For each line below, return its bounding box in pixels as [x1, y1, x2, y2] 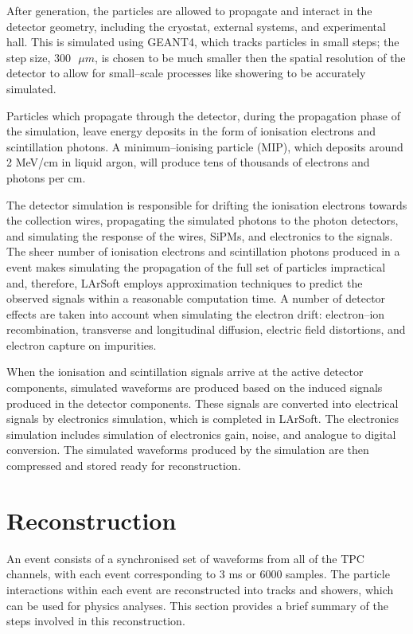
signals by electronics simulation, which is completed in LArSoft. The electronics [6, 410, 399, 427]
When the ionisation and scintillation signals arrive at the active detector [6, 363, 364, 380]
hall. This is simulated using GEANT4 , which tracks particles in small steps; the [6, 33, 399, 50]
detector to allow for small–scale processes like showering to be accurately [6, 65, 366, 81]
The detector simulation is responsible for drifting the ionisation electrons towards [6, 196, 407, 213]
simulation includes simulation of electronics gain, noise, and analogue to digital [6, 425, 396, 442]
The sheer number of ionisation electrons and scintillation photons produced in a [6, 243, 400, 260]
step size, [6, 49, 51, 65]
